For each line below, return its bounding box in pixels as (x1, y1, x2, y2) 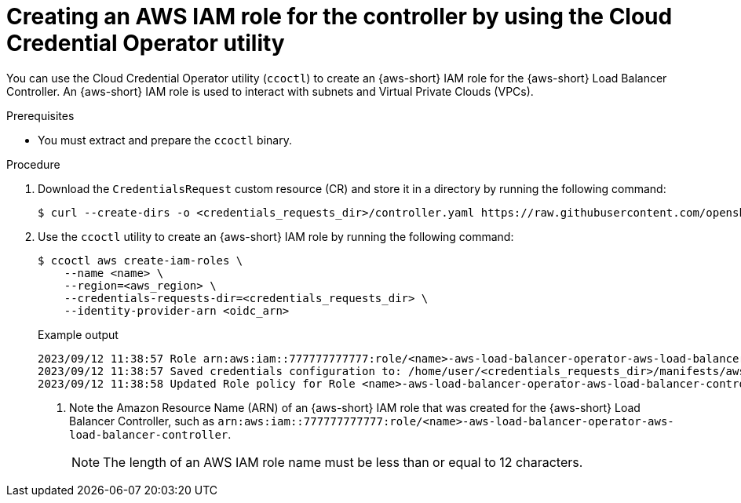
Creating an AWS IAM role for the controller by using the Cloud (6, 3, 673, 30)
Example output (38, 327, 119, 341)
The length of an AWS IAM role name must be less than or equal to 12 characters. (103, 454, 583, 470)
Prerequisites (6, 108, 75, 122)
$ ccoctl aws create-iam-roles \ (38, 253, 243, 267)
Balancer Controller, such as (69, 414, 215, 428)
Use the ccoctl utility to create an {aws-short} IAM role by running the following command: (38, 229, 514, 243)
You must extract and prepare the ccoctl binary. (38, 133, 292, 147)
